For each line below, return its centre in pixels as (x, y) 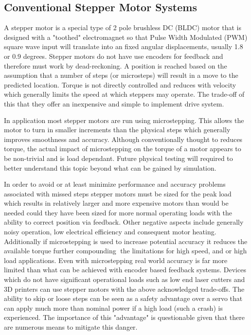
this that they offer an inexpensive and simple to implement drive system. (114, 103)
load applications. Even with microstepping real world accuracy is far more (116, 260)
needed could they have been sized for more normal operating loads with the (118, 212)
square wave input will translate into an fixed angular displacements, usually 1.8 (124, 46)
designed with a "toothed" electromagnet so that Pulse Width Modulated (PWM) (126, 37)
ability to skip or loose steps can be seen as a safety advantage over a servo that (123, 298)
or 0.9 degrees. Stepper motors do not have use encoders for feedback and (114, 56)
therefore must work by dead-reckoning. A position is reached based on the (116, 65)
